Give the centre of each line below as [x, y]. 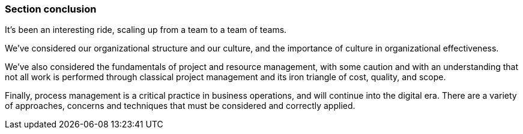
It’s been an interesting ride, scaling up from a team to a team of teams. [146, 30]
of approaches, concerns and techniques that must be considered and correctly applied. [180, 106]
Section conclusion [51, 9]
